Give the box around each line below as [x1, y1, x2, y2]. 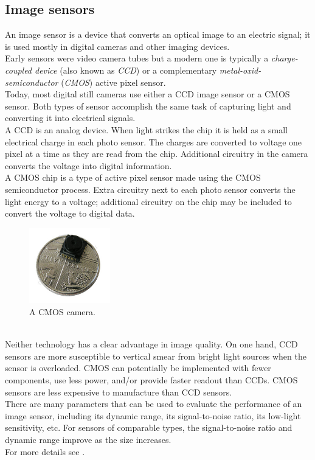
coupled [5, 63, 32, 76]
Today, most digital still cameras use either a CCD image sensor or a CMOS [5, 88, 290, 100]
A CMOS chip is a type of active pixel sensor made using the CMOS [5, 171, 261, 184]
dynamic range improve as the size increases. [5, 433, 171, 445]
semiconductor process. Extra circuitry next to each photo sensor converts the [5, 183, 296, 195]
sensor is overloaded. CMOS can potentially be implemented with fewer [5, 361, 271, 374]
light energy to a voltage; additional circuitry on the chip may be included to [5, 195, 292, 207]
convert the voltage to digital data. [5, 207, 135, 220]
